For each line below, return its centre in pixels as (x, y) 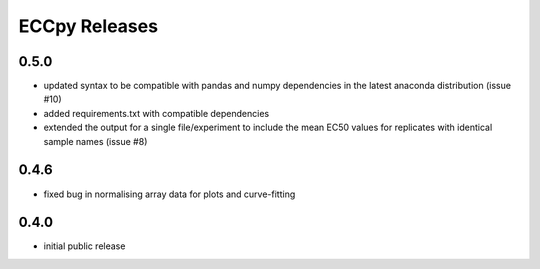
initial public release (84, 246)
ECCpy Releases (88, 26)
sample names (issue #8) (95, 141)
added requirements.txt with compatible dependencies (156, 113)
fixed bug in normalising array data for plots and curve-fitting (169, 194)
